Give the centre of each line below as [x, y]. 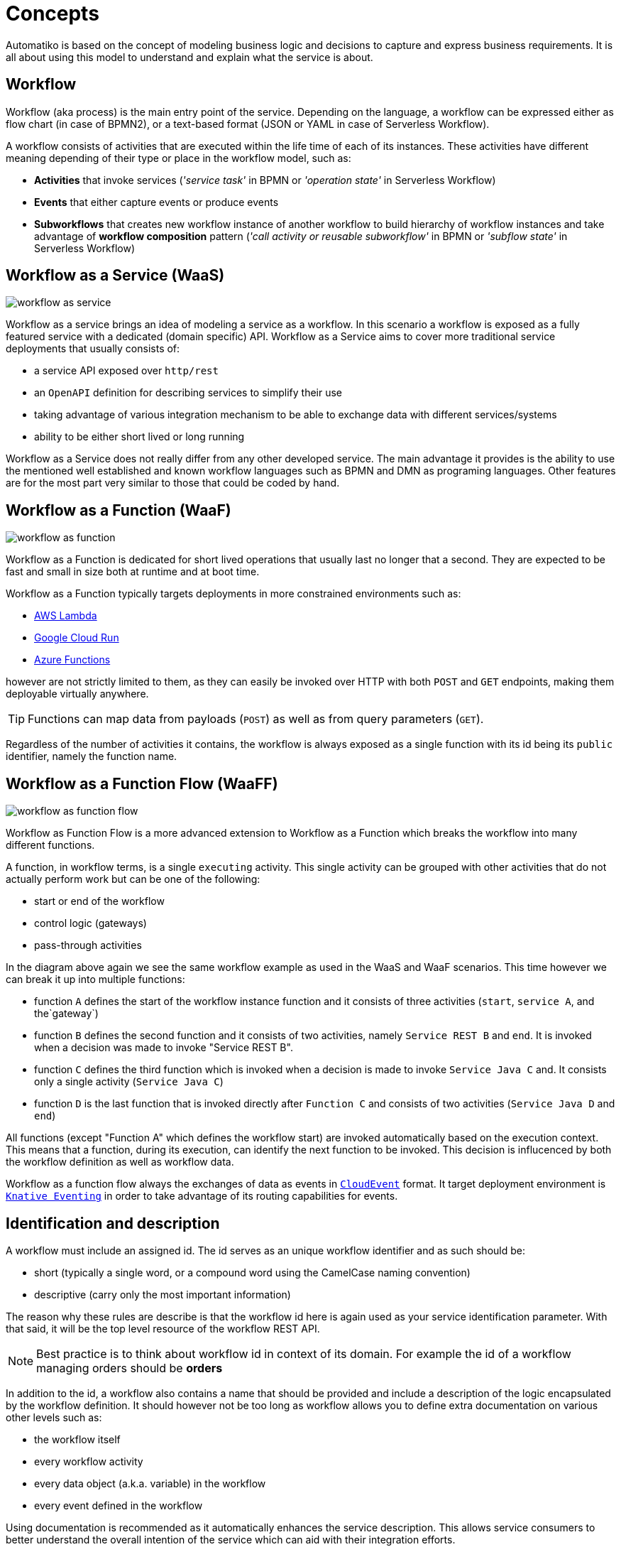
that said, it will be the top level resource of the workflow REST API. [163, 1328]
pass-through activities [88, 945]
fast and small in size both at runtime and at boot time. [133, 572]
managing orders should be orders [130, 1368]
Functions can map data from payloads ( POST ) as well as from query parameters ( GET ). [256, 719]
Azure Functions [72, 660]
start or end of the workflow [99, 901]
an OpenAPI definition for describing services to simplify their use [188, 393]
